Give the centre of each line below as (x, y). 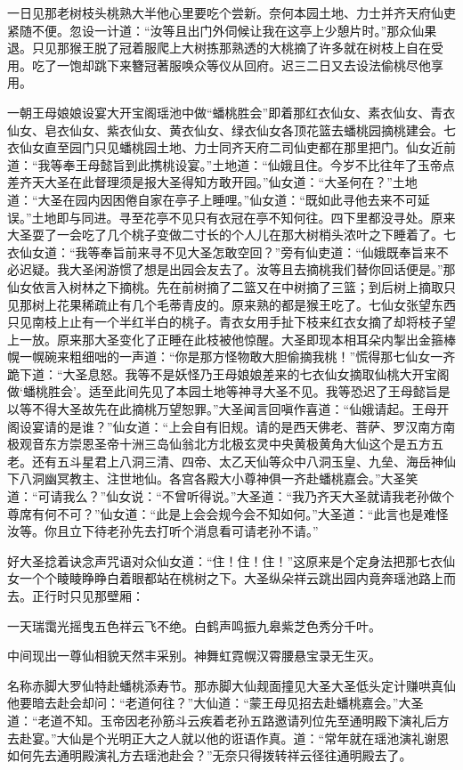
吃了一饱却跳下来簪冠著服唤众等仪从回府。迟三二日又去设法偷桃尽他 (231, 65)
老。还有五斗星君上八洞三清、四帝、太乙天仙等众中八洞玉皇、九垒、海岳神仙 (231, 461)
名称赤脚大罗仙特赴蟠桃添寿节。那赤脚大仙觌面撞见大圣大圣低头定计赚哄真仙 (231, 685)
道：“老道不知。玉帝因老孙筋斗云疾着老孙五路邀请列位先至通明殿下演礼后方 (228, 720)
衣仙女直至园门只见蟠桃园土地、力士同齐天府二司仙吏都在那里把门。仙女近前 (231, 147)
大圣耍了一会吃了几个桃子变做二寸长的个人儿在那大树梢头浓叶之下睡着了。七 (231, 235)
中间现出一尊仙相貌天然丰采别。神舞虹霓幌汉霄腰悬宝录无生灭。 (194, 656)
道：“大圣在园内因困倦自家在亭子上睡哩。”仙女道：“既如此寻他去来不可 (212, 199)
